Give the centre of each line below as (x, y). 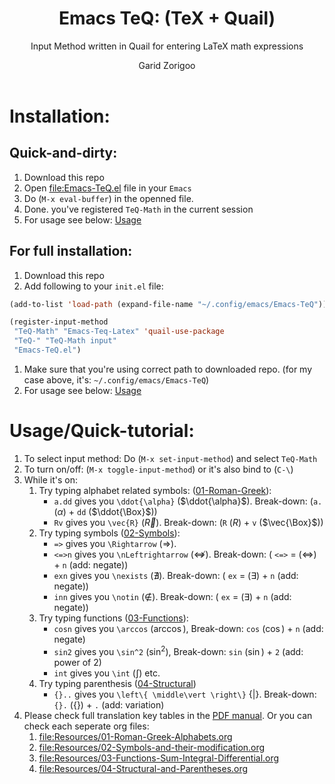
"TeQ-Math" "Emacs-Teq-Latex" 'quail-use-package (119, 332)
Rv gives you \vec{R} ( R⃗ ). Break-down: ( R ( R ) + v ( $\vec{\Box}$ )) (188, 522)
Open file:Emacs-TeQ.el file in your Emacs (107, 188)
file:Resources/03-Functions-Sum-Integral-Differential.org (159, 758)
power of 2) (77, 662)
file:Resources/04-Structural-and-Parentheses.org (143, 768)
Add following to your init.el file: (93, 286)
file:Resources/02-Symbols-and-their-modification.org (152, 747)
